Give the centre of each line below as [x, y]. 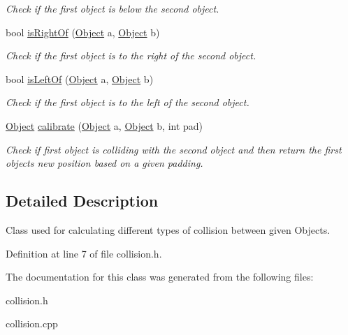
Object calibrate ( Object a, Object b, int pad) [104, 125]
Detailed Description [82, 201]
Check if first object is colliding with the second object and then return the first [174, 149]
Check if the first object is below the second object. [113, 8]
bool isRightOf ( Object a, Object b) [83, 32]
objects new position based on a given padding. [104, 163]
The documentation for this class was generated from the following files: [160, 277]
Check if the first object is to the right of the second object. [131, 55]
